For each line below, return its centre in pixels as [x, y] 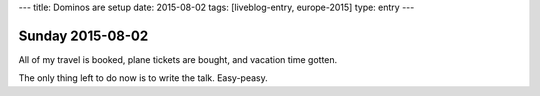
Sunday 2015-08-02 [83, 35]
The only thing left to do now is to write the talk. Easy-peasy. [143, 78]
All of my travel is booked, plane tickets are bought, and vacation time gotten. [178, 59]
